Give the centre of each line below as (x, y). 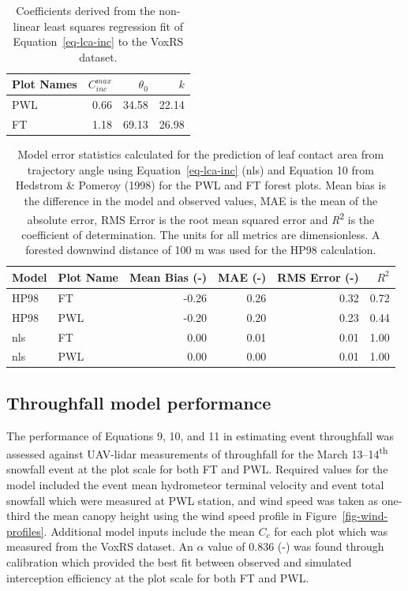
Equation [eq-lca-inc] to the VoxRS (98, 41)
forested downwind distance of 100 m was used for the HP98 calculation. (201, 250)
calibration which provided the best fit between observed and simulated (179, 562)
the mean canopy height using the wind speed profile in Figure (185, 516)
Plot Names (45, 84)
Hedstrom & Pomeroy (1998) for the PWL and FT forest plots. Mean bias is (200, 185)
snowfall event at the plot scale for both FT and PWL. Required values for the (197, 469)
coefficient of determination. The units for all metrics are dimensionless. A (201, 234)
